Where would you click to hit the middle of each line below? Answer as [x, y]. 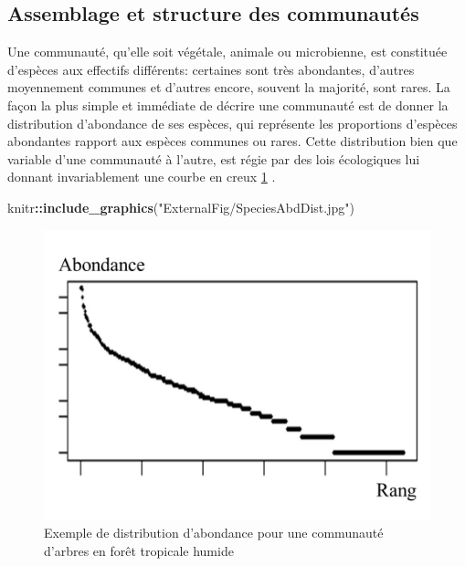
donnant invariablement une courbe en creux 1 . [142, 177]
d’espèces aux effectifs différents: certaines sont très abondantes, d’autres [211, 69]
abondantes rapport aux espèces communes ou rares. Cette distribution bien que [232, 141]
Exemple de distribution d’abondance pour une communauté [214, 533]
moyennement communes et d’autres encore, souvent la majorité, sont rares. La [229, 87]
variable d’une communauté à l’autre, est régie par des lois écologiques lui [214, 158]
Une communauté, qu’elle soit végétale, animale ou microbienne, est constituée [227, 52]
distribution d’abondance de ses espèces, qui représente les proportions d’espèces [232, 123]
